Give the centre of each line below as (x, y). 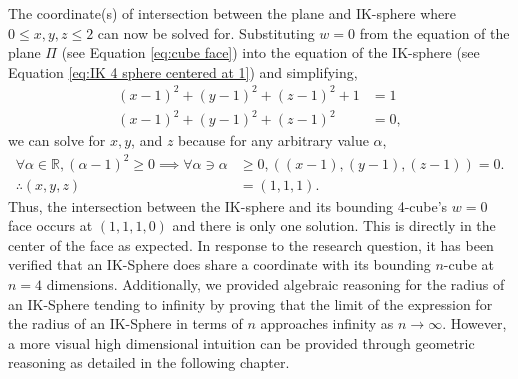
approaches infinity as (327, 323)
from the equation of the (434, 32)
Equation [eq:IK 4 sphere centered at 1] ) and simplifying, (183, 71)
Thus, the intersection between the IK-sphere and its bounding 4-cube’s (228, 205)
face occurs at (50, 225)
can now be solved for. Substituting (206, 32)
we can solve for (57, 140)
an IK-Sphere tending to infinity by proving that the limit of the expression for (250, 303)
